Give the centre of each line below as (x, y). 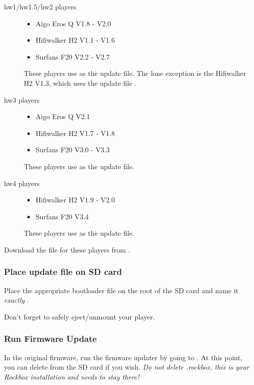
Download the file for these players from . (67, 249)
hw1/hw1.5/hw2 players (40, 6)
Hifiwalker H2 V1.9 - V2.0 (75, 200)
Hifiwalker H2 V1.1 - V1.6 (75, 40)
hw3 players (22, 99)
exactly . (17, 300)
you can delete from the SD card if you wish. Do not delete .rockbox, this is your (127, 367)
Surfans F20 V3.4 (62, 216)
